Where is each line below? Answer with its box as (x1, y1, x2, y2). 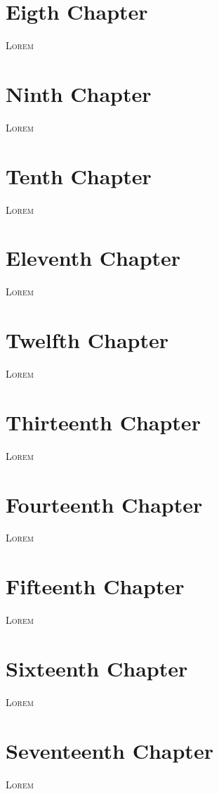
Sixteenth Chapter (6, 653, 188, 682)
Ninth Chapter (6, 79, 152, 108)
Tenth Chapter (6, 161, 152, 190)
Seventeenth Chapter (6, 736, 213, 764)
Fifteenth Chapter (6, 572, 185, 601)
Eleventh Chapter (6, 243, 181, 272)
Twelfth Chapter (6, 326, 168, 354)
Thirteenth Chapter (6, 407, 201, 436)
